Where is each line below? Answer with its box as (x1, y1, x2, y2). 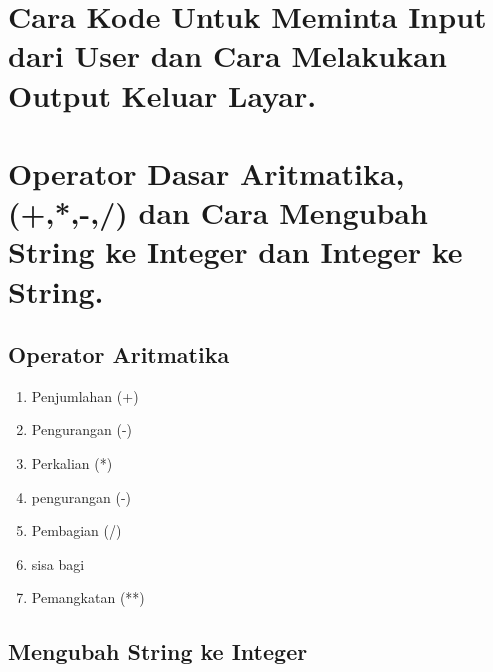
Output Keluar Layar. (8, 74, 317, 115)
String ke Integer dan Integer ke (8, 231, 463, 272)
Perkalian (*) (31, 453, 113, 474)
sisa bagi (31, 553, 85, 574)
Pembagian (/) (31, 520, 122, 541)
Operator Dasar (8, 152, 230, 193)
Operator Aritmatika (8, 339, 230, 370)
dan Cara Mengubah (138, 192, 428, 233)
